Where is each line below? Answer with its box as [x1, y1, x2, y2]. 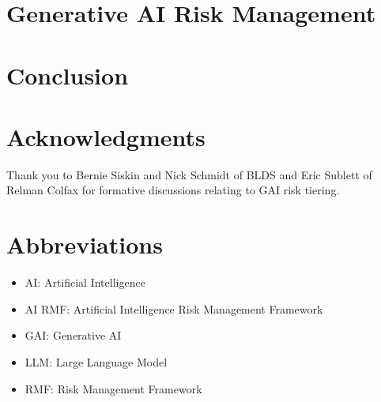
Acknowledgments [6, 120, 206, 152]
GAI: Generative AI [25, 327, 122, 344]
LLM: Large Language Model [25, 353, 168, 370]
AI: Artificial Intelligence [25, 274, 145, 291]
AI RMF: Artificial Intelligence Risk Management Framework [25, 300, 323, 317]
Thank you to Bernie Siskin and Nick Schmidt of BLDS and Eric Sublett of [6, 166, 372, 182]
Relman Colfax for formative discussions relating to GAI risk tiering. [6, 182, 340, 198]
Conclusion [6, 58, 129, 91]
